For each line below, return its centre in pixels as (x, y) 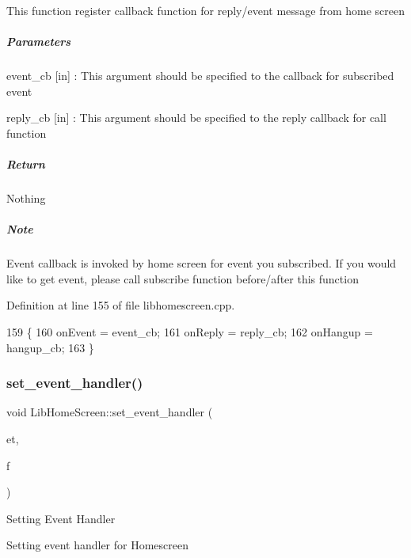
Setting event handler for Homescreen (98, 545)
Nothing (26, 198)
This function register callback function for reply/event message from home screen (206, 10)
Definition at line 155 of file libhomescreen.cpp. (121, 305)
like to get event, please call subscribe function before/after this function (183, 278)
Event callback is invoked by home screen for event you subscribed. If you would (202, 263)
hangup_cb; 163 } (50, 347)
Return (26, 164)
